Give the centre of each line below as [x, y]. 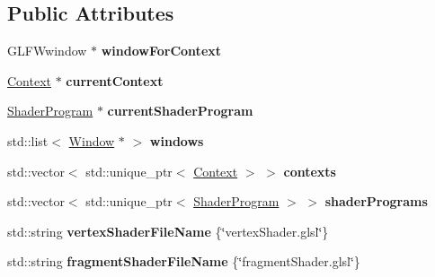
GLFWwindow [47, 51]
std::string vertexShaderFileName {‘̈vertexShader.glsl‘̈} [168, 231]
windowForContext [161, 51]
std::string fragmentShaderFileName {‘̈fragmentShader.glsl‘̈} [184, 261]
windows [177, 140]
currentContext [115, 80]
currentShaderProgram [180, 111]
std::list [28, 140]
